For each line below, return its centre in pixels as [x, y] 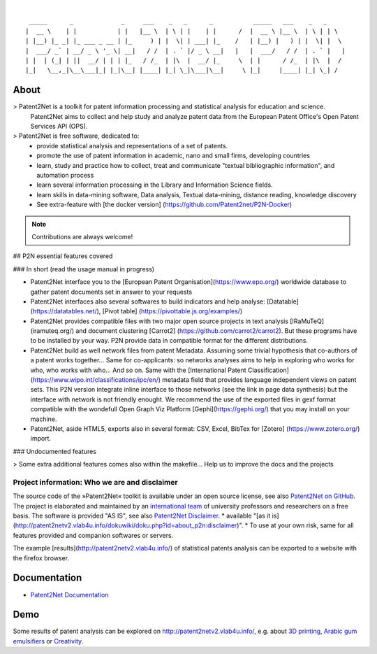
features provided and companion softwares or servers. [93, 535]
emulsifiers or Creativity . [48, 641]
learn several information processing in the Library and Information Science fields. [155, 185]
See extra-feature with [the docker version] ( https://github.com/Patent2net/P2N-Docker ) [164, 205]
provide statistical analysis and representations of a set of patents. [132, 145]
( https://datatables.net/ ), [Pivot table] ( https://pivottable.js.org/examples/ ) [136, 311]
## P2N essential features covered [63, 256]
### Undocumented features [55, 451]
